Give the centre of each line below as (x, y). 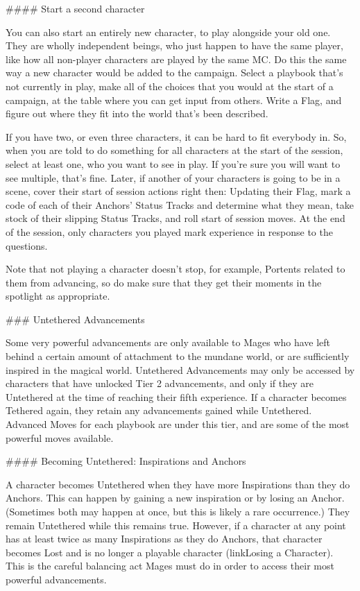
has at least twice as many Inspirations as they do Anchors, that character (164, 539)
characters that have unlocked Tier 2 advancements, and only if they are (160, 383)
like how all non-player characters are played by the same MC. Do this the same (176, 59)
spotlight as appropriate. (58, 296)
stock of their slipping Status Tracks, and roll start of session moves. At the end (175, 218)
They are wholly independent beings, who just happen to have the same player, (174, 45)
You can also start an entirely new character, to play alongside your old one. (168, 32)
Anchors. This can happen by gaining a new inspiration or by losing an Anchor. (175, 498)
